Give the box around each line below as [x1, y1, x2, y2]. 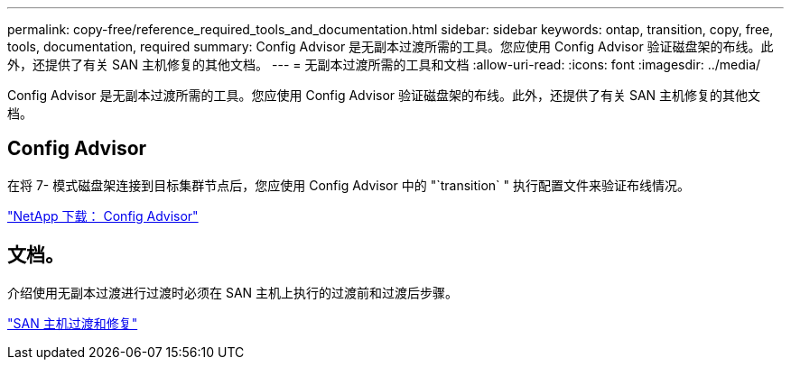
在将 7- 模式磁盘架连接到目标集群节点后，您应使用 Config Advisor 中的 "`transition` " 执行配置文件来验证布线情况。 [7, 177, 691, 193]
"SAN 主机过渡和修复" [7, 315, 138, 331]
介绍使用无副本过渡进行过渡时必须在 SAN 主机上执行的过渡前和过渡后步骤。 [7, 284, 459, 300]
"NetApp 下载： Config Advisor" [7, 207, 199, 224]
